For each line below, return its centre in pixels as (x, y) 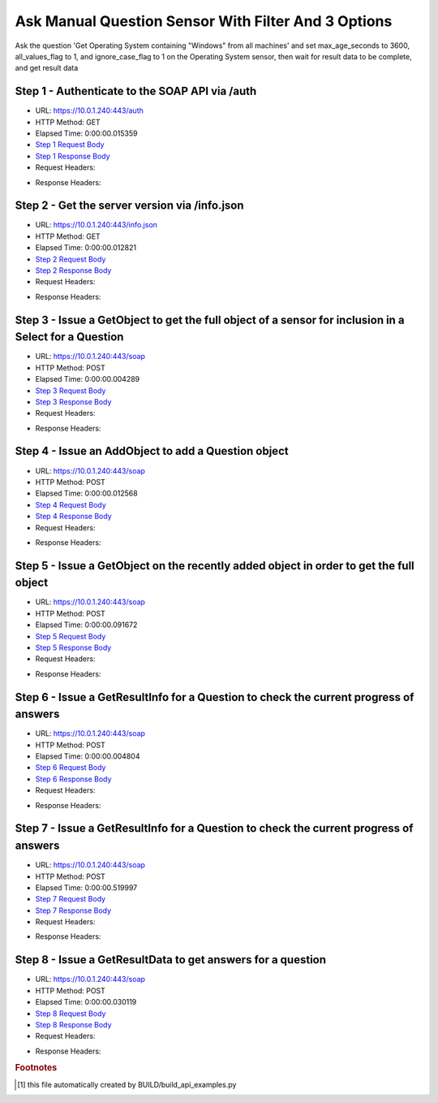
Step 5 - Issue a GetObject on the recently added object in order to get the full (215, 566)
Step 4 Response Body (74, 517)
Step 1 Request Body (70, 145)
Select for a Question (69, 337)
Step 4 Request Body (71, 504)
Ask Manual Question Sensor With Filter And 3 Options (204, 21)
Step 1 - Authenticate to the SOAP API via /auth (136, 91)
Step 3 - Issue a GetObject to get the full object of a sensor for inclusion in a (210, 320)
